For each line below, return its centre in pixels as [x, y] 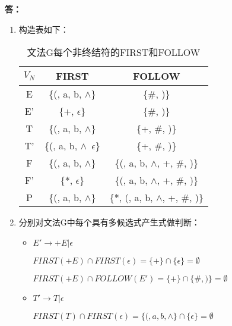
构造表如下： [44, 29]
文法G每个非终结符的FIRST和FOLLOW [114, 52]
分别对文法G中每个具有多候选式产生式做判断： [109, 222]
